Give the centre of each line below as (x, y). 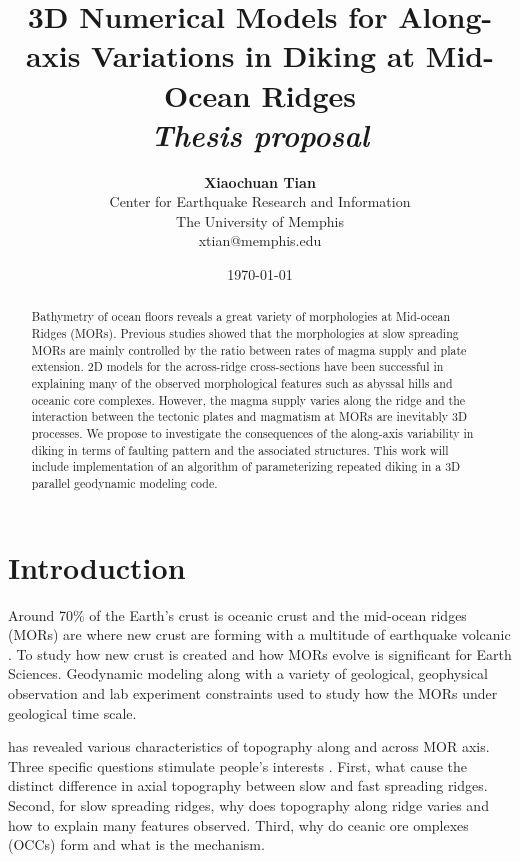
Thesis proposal (259, 134)
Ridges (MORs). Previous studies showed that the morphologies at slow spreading (245, 333)
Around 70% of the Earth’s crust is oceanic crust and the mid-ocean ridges (237, 614)
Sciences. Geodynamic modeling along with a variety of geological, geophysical (248, 673)
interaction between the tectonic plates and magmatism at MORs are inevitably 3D (249, 416)
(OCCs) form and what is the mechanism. (136, 844)
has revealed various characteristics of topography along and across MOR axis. (249, 746)
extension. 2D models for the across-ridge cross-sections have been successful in (237, 366)
